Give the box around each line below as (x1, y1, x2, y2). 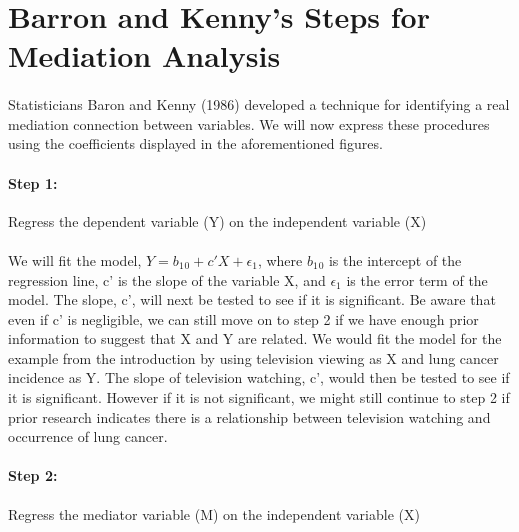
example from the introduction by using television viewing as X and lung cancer (8, 347, 499, 368)
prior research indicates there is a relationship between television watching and (8, 406, 491, 427)
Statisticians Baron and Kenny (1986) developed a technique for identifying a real (8, 94, 510, 115)
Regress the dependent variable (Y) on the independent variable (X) (8, 210, 427, 231)
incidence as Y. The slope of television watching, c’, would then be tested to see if (8, 367, 510, 388)
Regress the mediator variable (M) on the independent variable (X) (8, 503, 420, 524)
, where (257, 249, 303, 270)
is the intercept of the (328, 249, 462, 270)
